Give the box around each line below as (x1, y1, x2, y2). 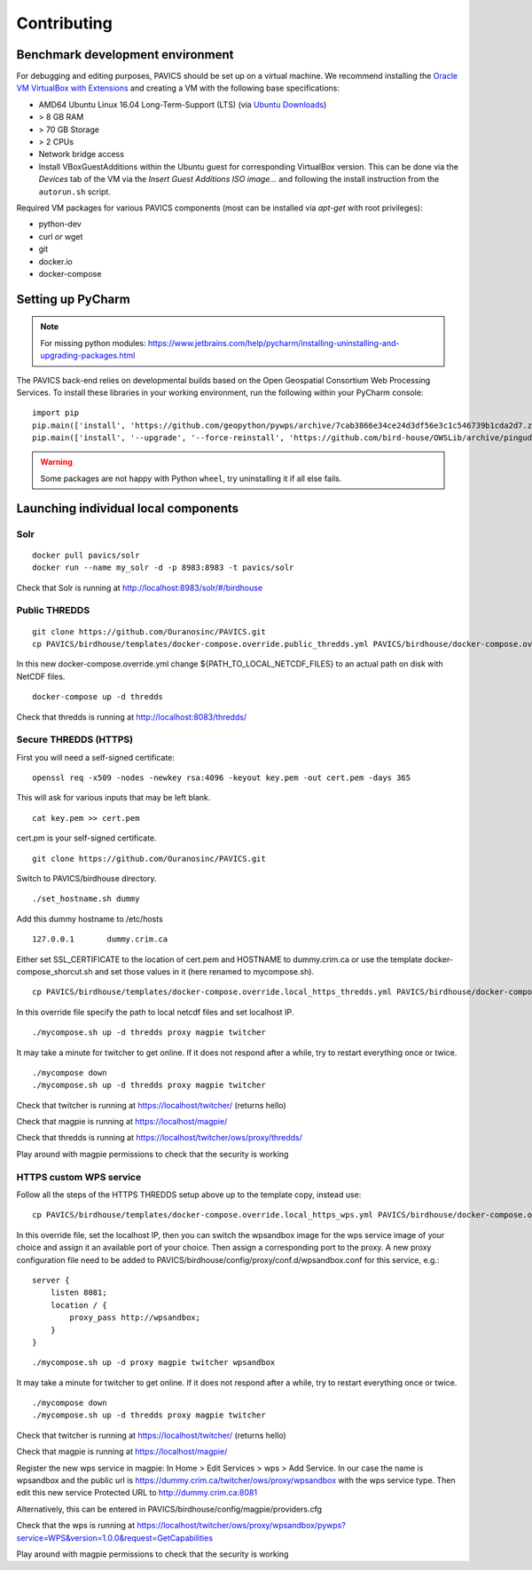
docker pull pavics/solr (32, 550, 140, 560)
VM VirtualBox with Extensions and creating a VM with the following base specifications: (16, 83, 340, 93)
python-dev (38, 218, 82, 230)
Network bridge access (38, 149, 124, 160)
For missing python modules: (40, 337, 146, 348)
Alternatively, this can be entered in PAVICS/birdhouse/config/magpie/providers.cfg (16, 1503, 323, 1514)
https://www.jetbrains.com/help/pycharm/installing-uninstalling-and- (147, 337, 400, 348)
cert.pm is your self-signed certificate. (16, 832, 157, 843)
